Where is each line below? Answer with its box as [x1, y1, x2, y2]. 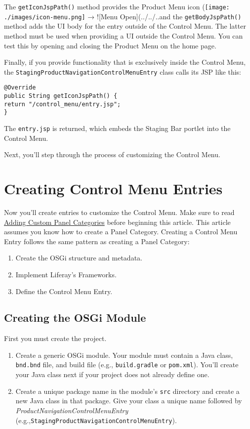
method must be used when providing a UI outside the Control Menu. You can [4, 30, 243, 41]
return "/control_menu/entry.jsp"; [4, 100, 121, 108]
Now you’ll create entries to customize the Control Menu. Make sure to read [4, 207, 235, 217]
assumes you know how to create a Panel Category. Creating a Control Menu [4, 226, 238, 237]
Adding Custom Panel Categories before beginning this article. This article [4, 216, 231, 227]
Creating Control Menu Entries [4, 178, 223, 198]
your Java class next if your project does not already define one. [15, 369, 209, 380]
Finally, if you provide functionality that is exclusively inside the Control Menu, [4, 57, 246, 67]
